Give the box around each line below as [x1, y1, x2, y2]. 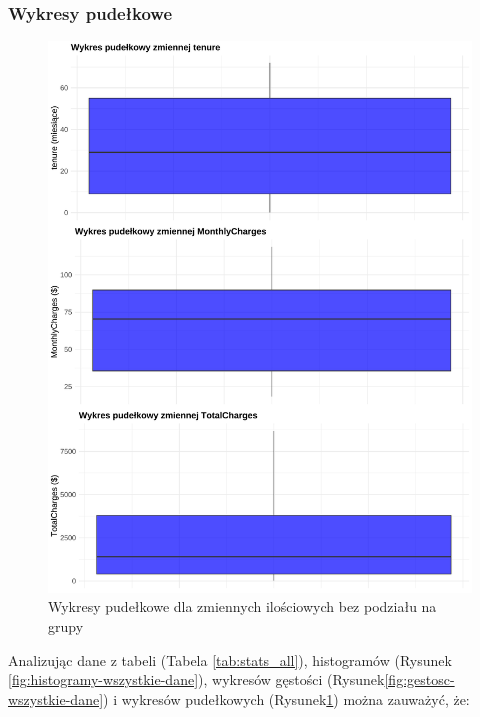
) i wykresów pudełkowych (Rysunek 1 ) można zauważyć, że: [103, 688, 470, 709]
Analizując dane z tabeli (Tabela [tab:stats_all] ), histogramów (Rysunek [8, 649, 452, 670]
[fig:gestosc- [384, 669, 455, 690]
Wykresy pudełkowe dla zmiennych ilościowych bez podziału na [48, 596, 437, 617]
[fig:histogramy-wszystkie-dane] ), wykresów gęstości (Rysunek [8, 669, 385, 690]
